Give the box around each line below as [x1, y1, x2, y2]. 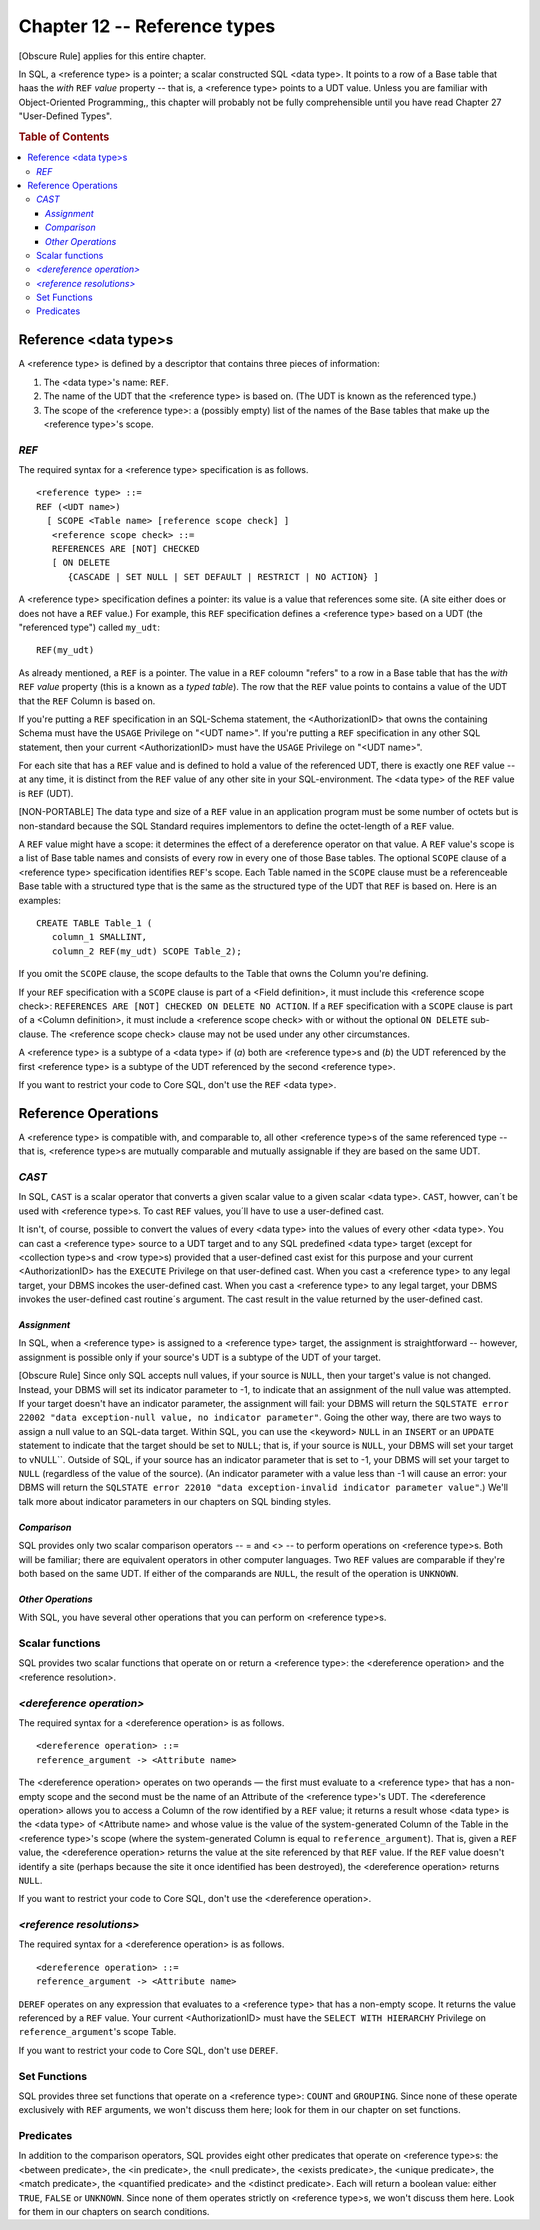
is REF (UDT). [18, 787, 74, 799]
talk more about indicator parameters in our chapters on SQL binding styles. [18, 1495, 332, 1507]
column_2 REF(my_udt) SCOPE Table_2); [51, 945, 242, 957]
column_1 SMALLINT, [51, 931, 148, 943]
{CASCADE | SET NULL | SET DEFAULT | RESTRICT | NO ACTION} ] [67, 571, 379, 582]
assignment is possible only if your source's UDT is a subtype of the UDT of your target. [18, 1351, 382, 1363]
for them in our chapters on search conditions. [18, 2206, 210, 2218]
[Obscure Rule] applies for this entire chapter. [18, 50, 207, 62]
